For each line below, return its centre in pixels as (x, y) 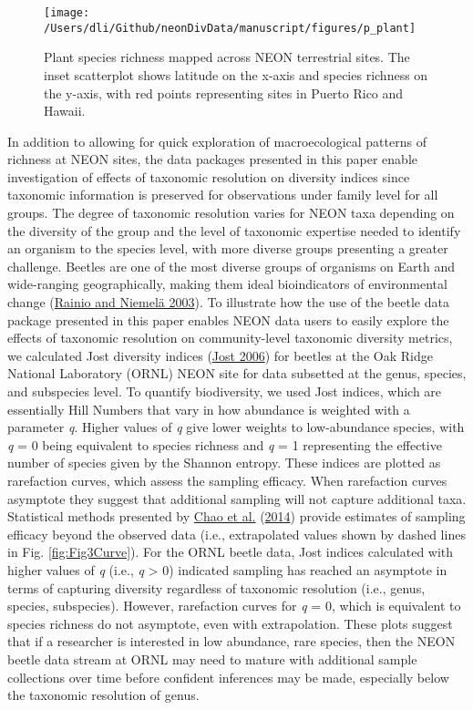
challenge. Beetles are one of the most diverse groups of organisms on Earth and (231, 266)
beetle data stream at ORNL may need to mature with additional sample (212, 659)
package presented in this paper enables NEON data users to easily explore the (228, 319)
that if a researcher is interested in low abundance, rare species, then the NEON (231, 641)
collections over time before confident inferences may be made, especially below (228, 677)
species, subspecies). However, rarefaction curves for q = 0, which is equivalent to (234, 606)
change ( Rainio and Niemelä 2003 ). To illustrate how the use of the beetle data (228, 302)
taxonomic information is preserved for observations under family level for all (223, 195)
